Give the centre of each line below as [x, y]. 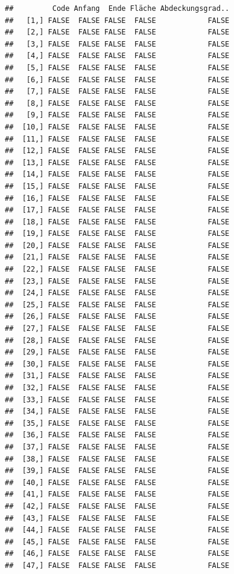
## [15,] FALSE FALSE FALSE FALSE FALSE [117, 186]
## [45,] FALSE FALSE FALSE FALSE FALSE [117, 542]
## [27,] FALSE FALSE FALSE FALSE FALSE [117, 329]
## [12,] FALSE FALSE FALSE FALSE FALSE [117, 151]
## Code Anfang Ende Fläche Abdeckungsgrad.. [117, 8]
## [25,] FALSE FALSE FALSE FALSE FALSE [117, 305]
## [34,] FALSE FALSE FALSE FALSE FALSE [117, 412]
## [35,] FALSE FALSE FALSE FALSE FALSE [117, 423]
